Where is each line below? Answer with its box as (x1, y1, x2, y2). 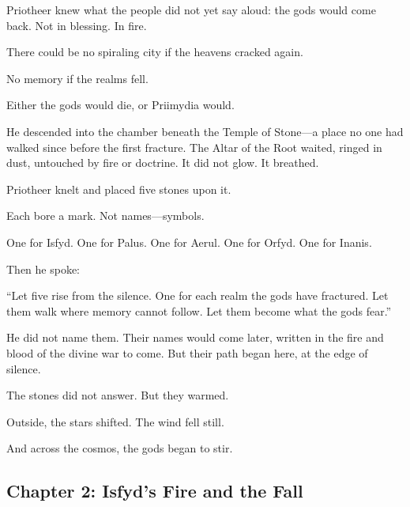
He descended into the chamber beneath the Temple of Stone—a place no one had (6, 123, 404, 139)
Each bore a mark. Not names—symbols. (6, 207, 205, 224)
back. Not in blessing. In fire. (6, 17, 147, 33)
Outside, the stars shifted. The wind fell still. (6, 413, 224, 429)
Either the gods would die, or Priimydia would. (6, 96, 235, 113)
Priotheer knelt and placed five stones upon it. (6, 180, 231, 197)
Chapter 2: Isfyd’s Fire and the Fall (6, 479, 303, 503)
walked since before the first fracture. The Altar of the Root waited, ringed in (6, 138, 382, 155)
